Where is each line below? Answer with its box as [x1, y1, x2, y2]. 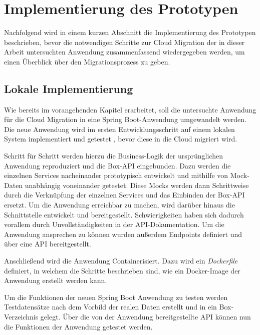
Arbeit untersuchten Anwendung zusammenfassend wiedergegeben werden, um [4, 46, 245, 57]
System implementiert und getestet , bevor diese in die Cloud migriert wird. [4, 133, 237, 144]
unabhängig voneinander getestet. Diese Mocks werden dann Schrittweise [25, 179, 249, 190]
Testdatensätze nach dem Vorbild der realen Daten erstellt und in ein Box [4, 301, 231, 312]
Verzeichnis [4, 311, 39, 321]
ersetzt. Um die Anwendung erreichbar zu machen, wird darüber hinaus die [4, 199, 235, 210]
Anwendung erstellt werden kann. [4, 275, 107, 285]
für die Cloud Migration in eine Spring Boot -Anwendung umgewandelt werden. [4, 114, 246, 124]
